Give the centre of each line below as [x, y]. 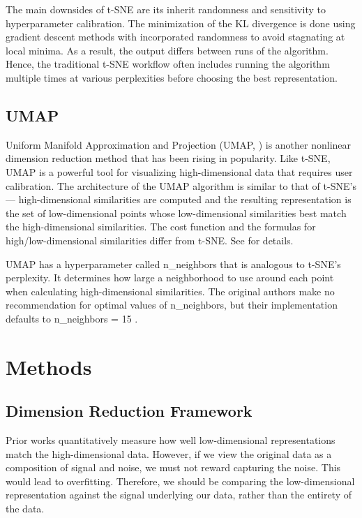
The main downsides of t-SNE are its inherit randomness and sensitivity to [166, 9]
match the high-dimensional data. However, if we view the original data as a [169, 453]
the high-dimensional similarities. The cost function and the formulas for [161, 227]
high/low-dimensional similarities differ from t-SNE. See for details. [150, 240]
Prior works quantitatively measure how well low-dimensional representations [171, 440]
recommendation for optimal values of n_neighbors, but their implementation [172, 305]
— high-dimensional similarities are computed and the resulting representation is [179, 199]
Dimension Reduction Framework [129, 411]
